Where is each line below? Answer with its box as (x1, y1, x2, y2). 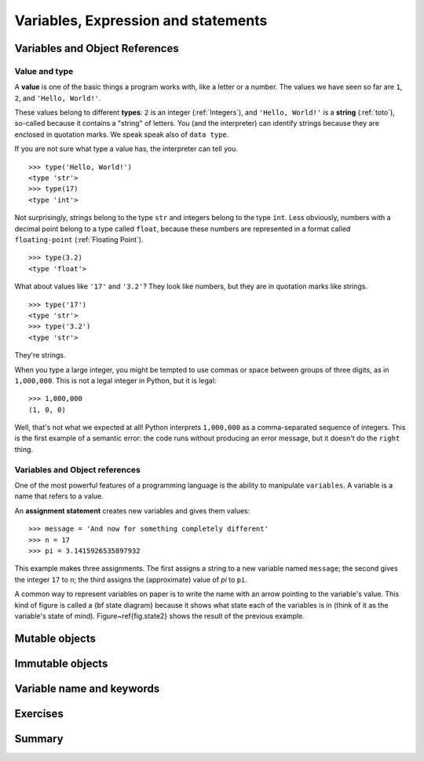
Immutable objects (14, 656, 108, 670)
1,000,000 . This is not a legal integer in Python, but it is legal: (14, 376, 217, 385)
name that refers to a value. (14, 491, 104, 501)
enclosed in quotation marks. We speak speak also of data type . (14, 130, 229, 139)
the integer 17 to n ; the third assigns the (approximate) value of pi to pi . (14, 575, 247, 584)
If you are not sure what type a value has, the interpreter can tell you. (14, 144, 239, 153)
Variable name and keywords (14, 682, 160, 695)
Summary (14, 732, 64, 745)
